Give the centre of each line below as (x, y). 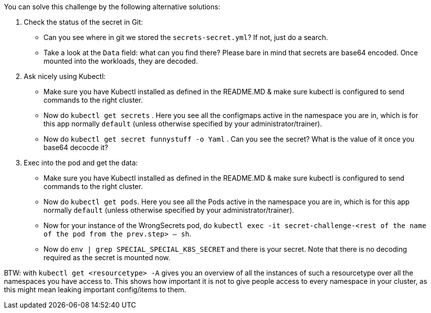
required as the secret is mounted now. (107, 257)
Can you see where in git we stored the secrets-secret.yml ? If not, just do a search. (186, 37)
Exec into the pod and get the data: (81, 163)
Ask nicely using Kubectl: (65, 76)
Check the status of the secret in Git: (84, 22)
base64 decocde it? (76, 147)
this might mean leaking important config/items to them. (95, 290)
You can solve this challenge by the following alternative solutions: (112, 7)
